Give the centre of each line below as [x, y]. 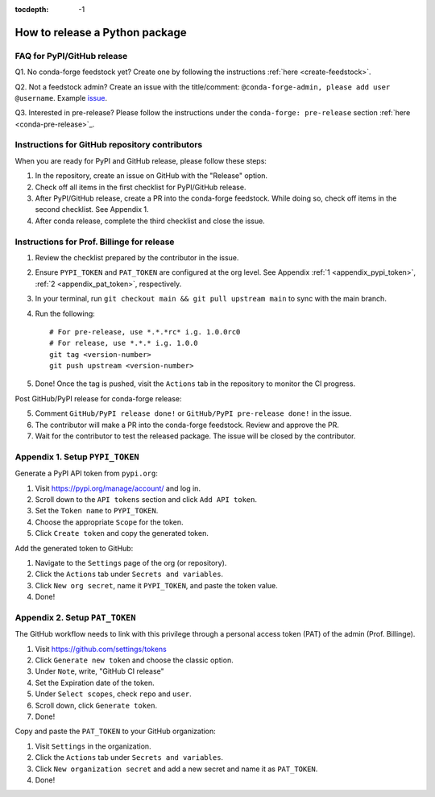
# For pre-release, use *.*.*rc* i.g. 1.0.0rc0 [145, 332]
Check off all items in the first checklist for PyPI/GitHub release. [141, 187]
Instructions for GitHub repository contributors [109, 145]
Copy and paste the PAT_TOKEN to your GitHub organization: [116, 731]
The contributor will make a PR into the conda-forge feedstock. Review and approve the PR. [187, 425]
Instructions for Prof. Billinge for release [95, 242]
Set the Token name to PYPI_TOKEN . [97, 511]
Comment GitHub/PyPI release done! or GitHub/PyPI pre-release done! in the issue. [193, 413]
